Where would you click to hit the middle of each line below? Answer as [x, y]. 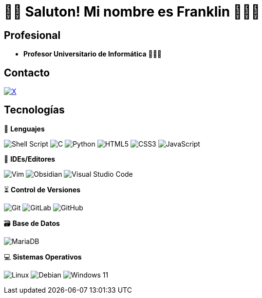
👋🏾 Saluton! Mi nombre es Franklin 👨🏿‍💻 [132, 12]
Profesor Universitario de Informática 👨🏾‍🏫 [93, 54]
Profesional [32, 35]
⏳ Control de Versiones [42, 189]
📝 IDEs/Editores [30, 159]
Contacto [27, 73]
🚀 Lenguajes [24, 129]
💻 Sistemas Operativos [43, 257]
